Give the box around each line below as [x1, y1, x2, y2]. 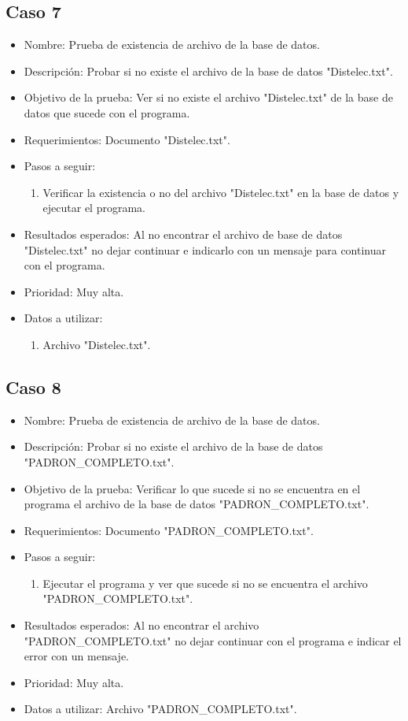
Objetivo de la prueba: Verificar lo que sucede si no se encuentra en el [24, 480, 361, 496]
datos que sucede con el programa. [24, 104, 190, 121]
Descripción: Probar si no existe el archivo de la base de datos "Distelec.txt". [24, 62, 393, 79]
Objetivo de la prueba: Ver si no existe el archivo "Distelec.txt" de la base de [24, 89, 393, 106]
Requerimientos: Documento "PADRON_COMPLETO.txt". [24, 522, 314, 538]
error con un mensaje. [24, 648, 129, 664]
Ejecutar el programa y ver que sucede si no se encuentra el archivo [42, 574, 368, 591]
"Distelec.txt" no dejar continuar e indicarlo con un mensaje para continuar [24, 241, 387, 258]
